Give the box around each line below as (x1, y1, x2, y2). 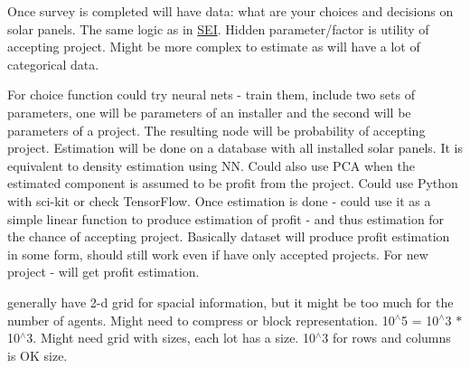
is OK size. (7, 345, 68, 364)
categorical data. (7, 54, 99, 73)
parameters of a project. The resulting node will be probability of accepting (7, 120, 426, 139)
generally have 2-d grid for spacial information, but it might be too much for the (7, 292, 454, 311)
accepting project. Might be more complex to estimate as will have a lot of (7, 37, 420, 56)
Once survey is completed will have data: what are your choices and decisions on (7, 2, 454, 20)
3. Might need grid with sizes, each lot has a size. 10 (26, 328, 315, 347)
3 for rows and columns (322, 328, 451, 347)
